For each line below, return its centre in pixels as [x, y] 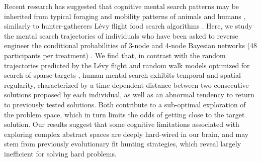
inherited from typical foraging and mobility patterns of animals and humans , [125, 16]
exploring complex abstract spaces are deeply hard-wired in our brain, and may [126, 134]
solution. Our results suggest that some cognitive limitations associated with [122, 124]
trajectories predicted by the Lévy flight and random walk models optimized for [127, 65]
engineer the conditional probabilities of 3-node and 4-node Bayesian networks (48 [131, 45]
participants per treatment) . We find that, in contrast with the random [115, 55]
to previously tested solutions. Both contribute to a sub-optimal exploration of [125, 104]
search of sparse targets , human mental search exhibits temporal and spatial [122, 75]
